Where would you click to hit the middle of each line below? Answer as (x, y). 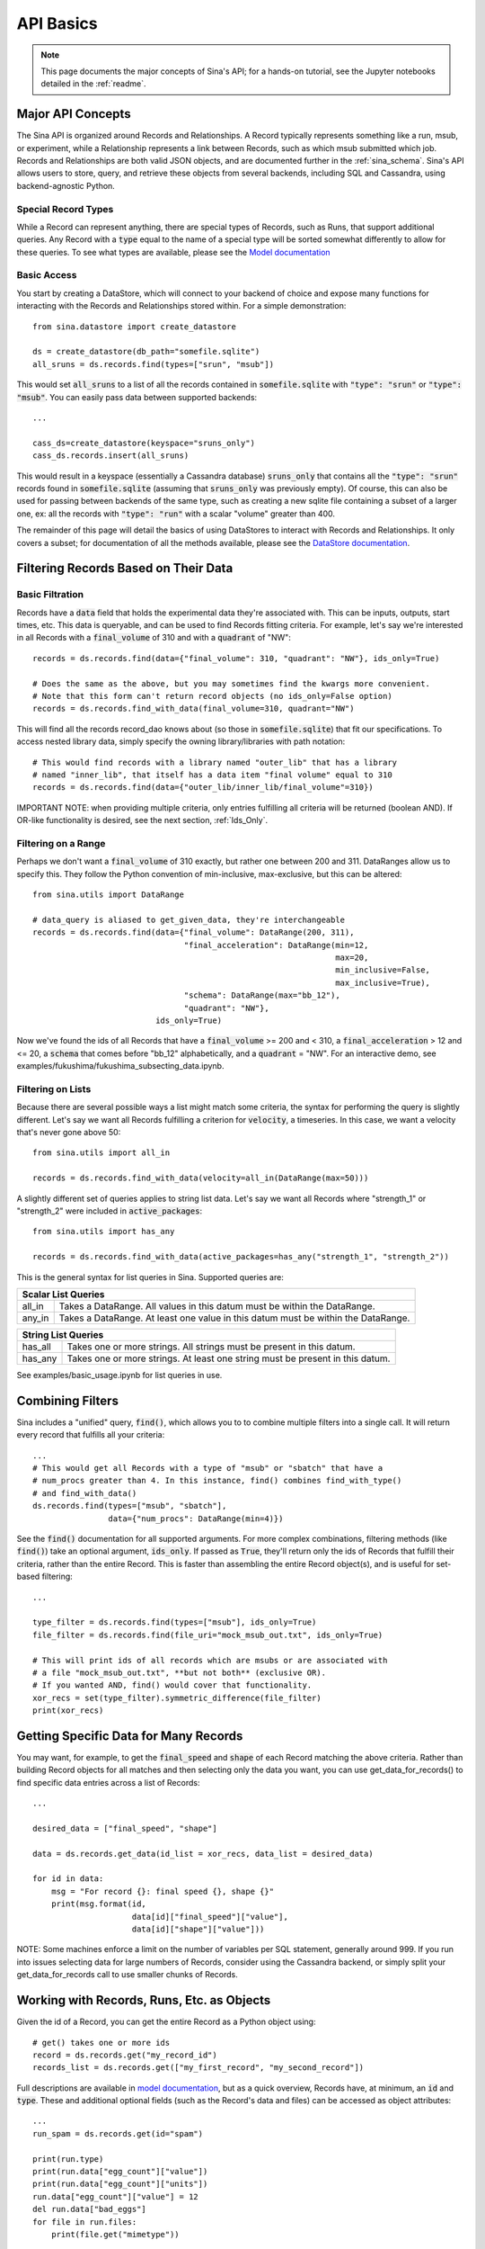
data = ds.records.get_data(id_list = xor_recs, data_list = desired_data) (203, 1854)
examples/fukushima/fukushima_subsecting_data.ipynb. (120, 1066)
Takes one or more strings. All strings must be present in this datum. (211, 1347)
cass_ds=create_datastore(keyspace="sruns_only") (144, 443)
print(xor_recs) (68, 1711)
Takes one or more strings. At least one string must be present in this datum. (229, 1358)
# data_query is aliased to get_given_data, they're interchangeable (189, 919)
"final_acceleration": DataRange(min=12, (276, 945)
